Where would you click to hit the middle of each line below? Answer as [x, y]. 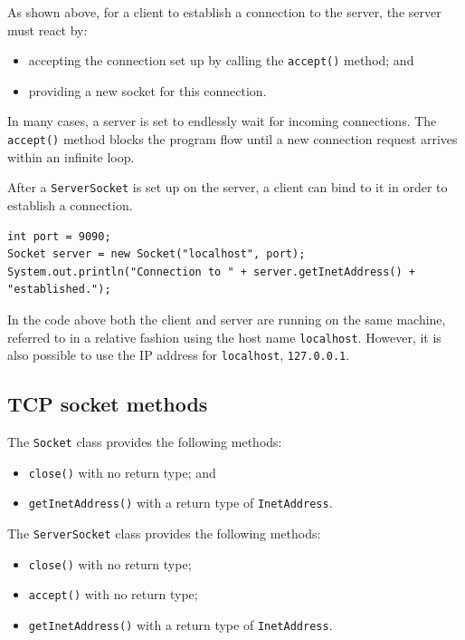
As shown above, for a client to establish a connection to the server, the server [224, 12]
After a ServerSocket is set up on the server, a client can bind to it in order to [228, 187]
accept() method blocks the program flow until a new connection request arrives [232, 139]
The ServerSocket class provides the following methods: [164, 533]
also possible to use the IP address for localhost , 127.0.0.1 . [179, 355]
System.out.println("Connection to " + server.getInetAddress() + [212, 272]
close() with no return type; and [122, 472]
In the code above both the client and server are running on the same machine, [227, 319]
